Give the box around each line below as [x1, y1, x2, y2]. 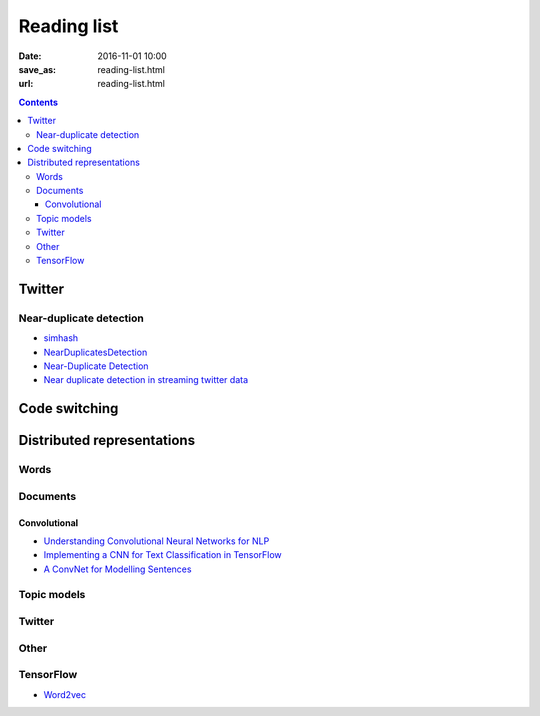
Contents [18, 96, 59, 108]
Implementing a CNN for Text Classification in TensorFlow [43, 549, 282, 561]
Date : [18, 50, 42, 62]
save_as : [18, 63, 57, 75]
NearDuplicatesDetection [43, 346, 148, 358]
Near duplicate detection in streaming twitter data [43, 374, 249, 386]
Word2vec [43, 688, 87, 700]
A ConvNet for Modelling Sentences [43, 563, 192, 575]
